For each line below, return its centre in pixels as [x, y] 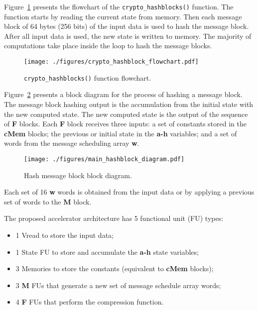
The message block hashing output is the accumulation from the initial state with [129, 104]
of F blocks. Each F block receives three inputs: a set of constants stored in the [125, 124]
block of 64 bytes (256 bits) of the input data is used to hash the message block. [127, 26]
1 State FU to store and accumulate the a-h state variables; [107, 252]
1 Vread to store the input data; [64, 235]
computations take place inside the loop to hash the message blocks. [108, 46]
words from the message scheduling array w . [72, 143]
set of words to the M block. [48, 201]
